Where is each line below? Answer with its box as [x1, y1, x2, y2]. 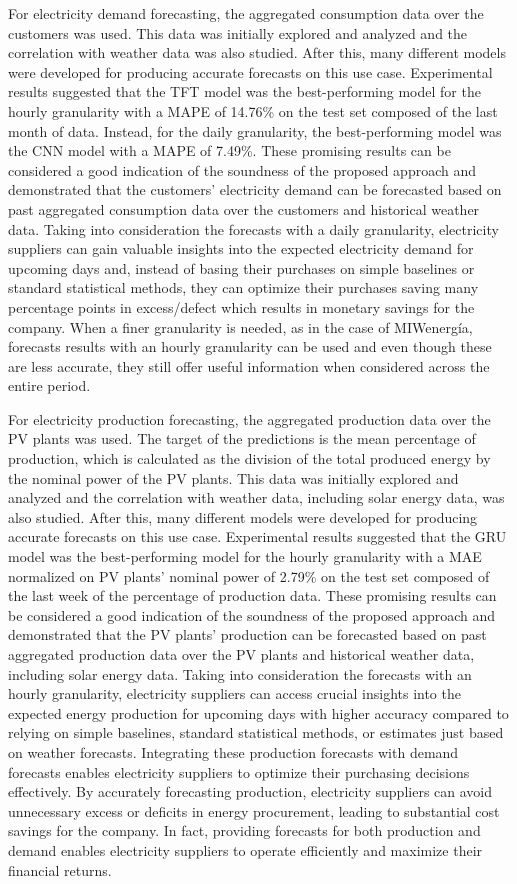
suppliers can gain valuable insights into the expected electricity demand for [8, 238, 474, 259]
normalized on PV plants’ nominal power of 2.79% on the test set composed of [8, 565, 490, 586]
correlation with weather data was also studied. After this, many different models [8, 42, 506, 63]
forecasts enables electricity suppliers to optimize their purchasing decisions [8, 761, 470, 782]
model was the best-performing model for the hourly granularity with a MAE [8, 546, 482, 567]
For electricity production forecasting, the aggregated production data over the [8, 408, 491, 429]
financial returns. [8, 859, 112, 880]
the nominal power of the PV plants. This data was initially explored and [8, 467, 459, 488]
